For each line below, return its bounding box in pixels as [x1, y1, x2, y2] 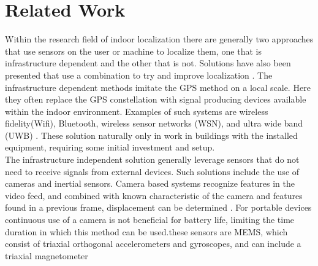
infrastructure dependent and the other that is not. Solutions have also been [5, 57, 291, 69]
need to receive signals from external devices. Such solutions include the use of [5, 165, 300, 178]
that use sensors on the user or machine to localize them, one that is [5, 44, 262, 57]
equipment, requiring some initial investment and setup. [5, 141, 215, 154]
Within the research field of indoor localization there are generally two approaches [5, 33, 314, 45]
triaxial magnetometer [5, 249, 88, 262]
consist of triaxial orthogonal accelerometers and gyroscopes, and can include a [5, 237, 301, 250]
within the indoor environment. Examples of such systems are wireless [5, 104, 268, 117]
